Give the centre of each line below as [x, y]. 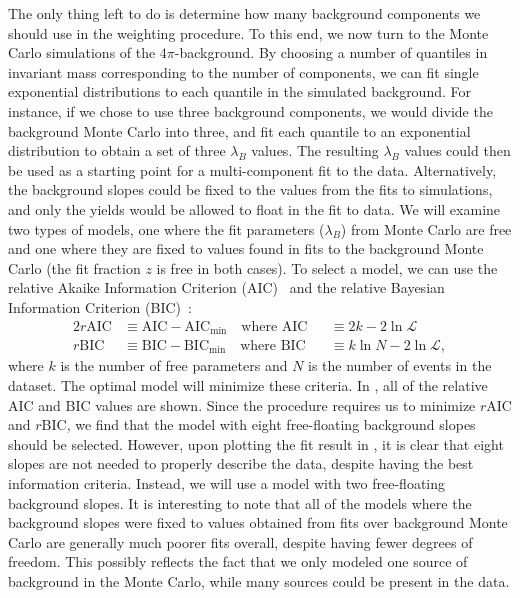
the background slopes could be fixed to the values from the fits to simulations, [250, 189]
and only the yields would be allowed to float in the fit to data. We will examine [254, 208]
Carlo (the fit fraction [74, 267]
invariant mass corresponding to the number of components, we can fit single [243, 71]
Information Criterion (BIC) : [100, 306]
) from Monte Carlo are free [426, 228]
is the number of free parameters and [174, 365]
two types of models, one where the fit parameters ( [166, 228]
